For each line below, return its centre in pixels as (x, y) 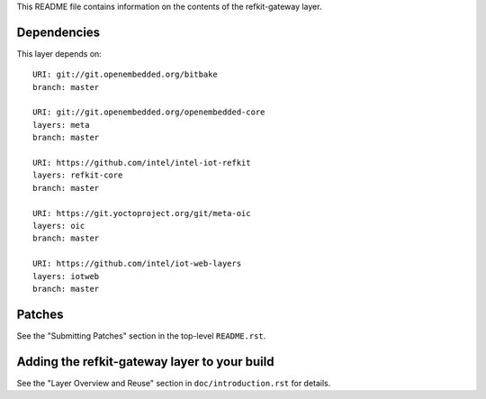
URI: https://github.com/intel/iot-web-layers (137, 264)
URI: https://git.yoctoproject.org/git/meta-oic (142, 213)
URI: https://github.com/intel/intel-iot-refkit (142, 163)
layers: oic (59, 226)
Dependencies (58, 32)
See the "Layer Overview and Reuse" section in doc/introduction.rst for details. (174, 383)
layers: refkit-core (78, 175)
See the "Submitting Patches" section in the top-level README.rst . (141, 336)
